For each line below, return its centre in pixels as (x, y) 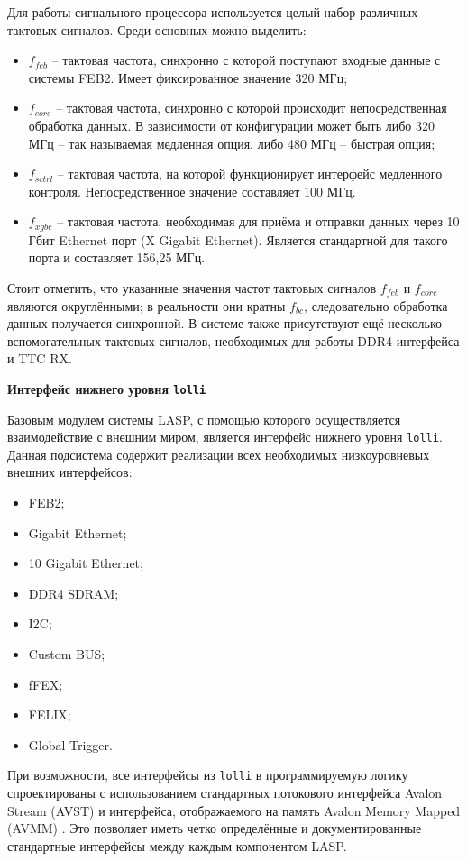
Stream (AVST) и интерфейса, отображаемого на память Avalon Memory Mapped (234, 810)
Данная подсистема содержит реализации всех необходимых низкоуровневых (219, 454)
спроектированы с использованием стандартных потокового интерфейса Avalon (225, 793)
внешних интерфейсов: (70, 472)
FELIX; (50, 714)
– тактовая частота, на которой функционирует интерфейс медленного (250, 174)
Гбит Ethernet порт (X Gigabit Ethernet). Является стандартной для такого (238, 239)
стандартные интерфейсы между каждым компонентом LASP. (177, 845)
